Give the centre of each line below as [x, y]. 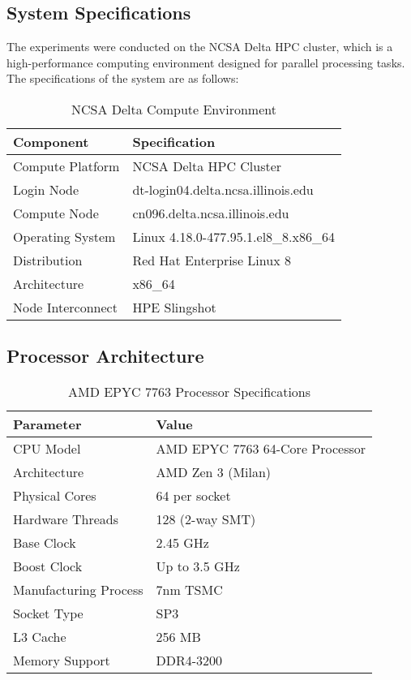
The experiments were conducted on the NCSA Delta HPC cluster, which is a [200, 47]
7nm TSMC [189, 590]
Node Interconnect [65, 307]
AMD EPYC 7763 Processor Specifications [190, 392]
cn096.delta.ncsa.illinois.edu [211, 213]
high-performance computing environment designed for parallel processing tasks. [206, 62]
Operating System [64, 236]
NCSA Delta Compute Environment [174, 109]
